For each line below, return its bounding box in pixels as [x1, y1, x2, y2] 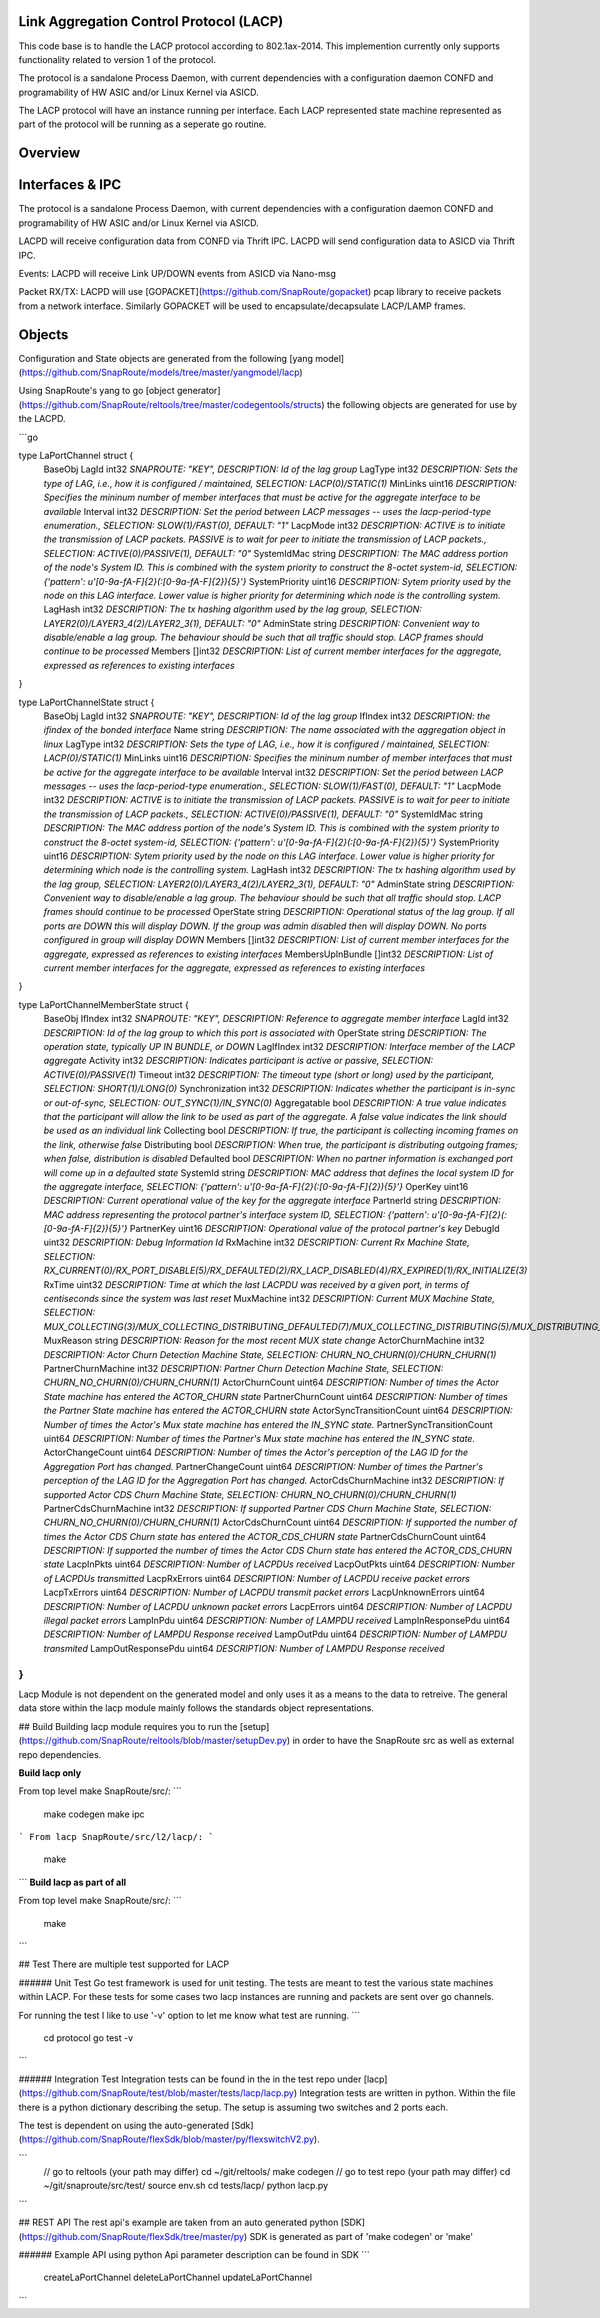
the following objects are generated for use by [326, 398, 517, 410]
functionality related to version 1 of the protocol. [18, 53, 217, 65]
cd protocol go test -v [43, 2031, 134, 2044]
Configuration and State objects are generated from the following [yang [18, 352, 314, 364]
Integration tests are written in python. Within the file [299, 2087, 516, 2099]
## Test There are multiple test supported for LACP [18, 1958, 230, 1970]
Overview [18, 145, 81, 162]
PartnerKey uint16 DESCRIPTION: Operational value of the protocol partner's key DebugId [129, 1223, 500, 1235]
